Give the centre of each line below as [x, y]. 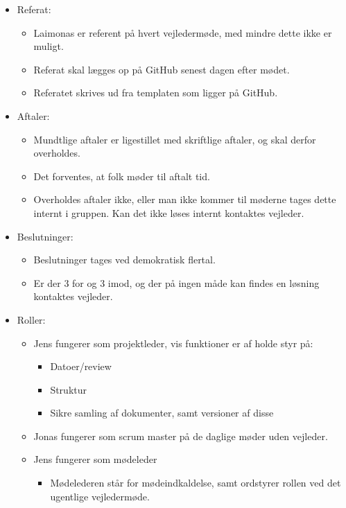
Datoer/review [81, 366]
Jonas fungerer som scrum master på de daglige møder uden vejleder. [181, 436]
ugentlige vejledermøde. [100, 496]
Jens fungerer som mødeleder [95, 459]
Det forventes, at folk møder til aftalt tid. [122, 176]
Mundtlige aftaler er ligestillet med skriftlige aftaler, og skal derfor [175, 139]
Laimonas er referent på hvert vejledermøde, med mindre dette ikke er [183, 32]
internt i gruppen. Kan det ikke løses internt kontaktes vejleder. [169, 212]
